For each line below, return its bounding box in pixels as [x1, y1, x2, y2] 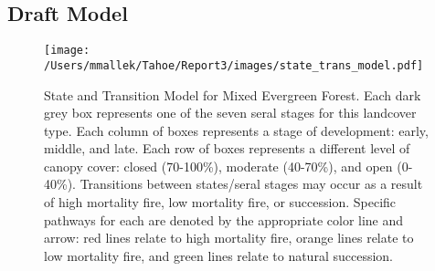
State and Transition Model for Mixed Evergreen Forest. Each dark [44, 85, 421, 104]
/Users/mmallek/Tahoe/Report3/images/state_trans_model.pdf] [44, 58, 424, 72]
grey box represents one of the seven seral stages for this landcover [44, 103, 417, 122]
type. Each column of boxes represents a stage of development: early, [44, 120, 429, 140]
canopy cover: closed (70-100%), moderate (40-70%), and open [44, 156, 393, 175]
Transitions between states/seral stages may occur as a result [80, 174, 423, 193]
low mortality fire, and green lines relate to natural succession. [44, 245, 393, 265]
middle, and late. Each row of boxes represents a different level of [44, 139, 410, 158]
